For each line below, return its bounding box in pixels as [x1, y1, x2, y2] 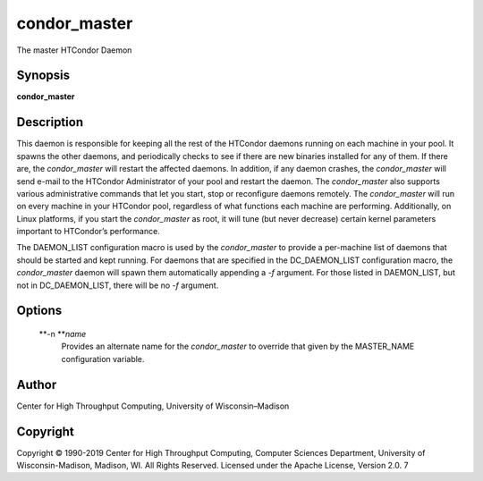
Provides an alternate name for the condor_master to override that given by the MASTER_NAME [61, 341, 415, 352]
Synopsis [16, 68, 71, 83]
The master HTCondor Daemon [16, 45, 132, 55]
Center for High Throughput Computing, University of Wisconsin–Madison [16, 401, 290, 411]
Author [16, 376, 57, 392]
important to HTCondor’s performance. [16, 226, 160, 237]
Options [16, 303, 63, 318]
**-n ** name [38, 329, 87, 340]
